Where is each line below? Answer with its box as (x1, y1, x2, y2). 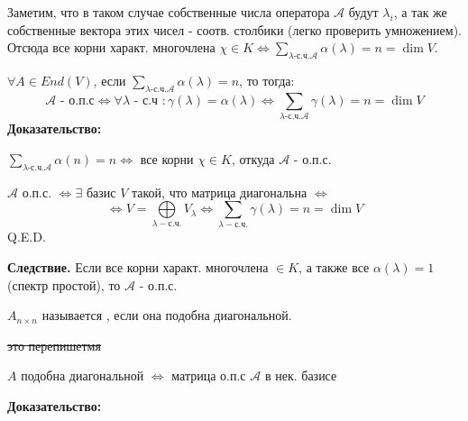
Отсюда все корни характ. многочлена (7, 38, 216, 57)
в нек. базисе (264, 366, 337, 385)
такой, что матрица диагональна (131, 182, 307, 201)
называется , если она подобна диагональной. (41, 306, 292, 325)
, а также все (298, 258, 370, 277)
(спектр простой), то (7, 275, 121, 294)
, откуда (231, 149, 275, 168)
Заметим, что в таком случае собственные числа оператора (7, 3, 330, 21)
